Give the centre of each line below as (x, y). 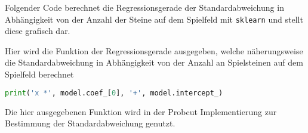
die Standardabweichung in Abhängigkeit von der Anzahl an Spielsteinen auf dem (154, 62)
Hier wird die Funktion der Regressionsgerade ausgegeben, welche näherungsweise (154, 50)
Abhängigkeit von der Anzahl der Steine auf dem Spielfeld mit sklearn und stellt (154, 19)
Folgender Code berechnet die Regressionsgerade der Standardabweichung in (144, 7)
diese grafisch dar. (38, 31)
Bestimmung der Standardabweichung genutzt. (90, 123)
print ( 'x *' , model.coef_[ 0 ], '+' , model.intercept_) (114, 93)
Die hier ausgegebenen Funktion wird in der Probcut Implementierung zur (141, 111)
